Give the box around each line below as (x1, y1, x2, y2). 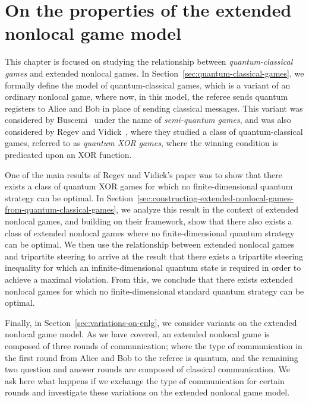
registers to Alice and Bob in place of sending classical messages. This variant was (5, 102, 303, 114)
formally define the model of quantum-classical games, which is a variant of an (5, 78, 291, 91)
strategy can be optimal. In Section (5, 191, 133, 204)
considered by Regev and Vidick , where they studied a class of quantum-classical (5, 125, 303, 137)
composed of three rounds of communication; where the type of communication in (5, 339, 302, 352)
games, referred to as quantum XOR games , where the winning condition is (5, 137, 278, 149)
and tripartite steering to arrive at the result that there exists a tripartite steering (5, 249, 304, 262)
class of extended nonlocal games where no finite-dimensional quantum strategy (5, 226, 295, 239)
